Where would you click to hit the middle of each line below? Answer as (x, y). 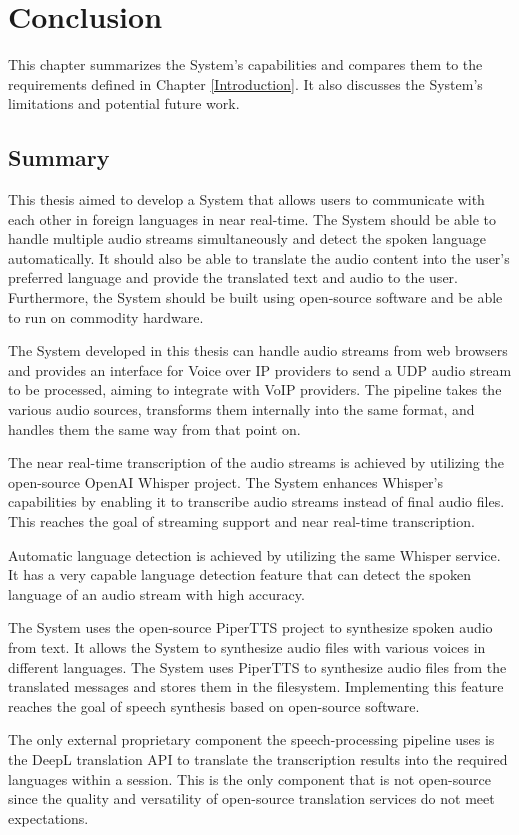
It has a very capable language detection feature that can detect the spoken (239, 574)
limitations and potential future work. (124, 103)
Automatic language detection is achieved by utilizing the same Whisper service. (254, 554)
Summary (59, 157)
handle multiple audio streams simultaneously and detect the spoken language (247, 238)
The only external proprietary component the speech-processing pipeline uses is (251, 739)
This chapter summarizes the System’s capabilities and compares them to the (245, 64)
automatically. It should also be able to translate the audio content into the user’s (259, 257)
